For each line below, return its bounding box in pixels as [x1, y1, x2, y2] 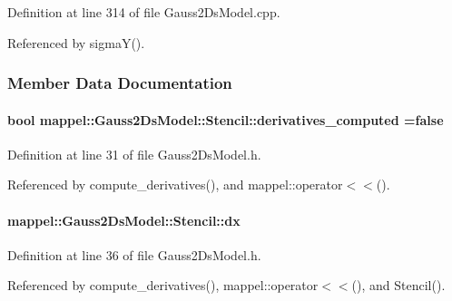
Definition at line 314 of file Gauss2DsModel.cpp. [7, 3, 280, 21]
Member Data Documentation [7, 72, 232, 94]
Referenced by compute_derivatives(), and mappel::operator [7, 175, 343, 194]
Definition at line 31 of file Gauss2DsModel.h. [7, 144, 261, 163]
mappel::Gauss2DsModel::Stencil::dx [7, 210, 241, 229]
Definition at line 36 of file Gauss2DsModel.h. [7, 245, 261, 264]
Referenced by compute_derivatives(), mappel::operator [7, 276, 319, 295]
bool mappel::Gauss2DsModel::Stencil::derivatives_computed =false [7, 110, 444, 129]
